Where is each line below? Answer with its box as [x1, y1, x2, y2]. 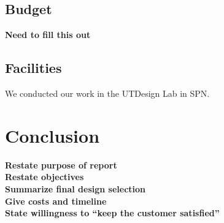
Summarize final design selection [5, 182, 146, 195]
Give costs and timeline [5, 194, 107, 207]
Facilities [5, 58, 62, 77]
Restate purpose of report [5, 158, 117, 171]
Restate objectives [5, 170, 84, 183]
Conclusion [5, 123, 100, 148]
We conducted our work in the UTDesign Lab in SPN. [5, 87, 210, 99]
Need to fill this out [5, 28, 91, 41]
